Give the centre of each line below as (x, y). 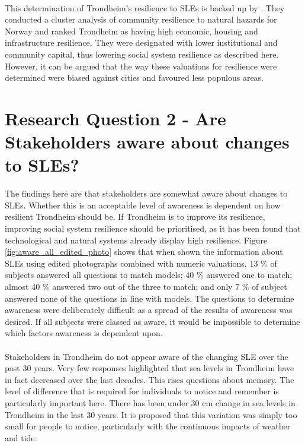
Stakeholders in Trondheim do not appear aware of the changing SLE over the (147, 356)
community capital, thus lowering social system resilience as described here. (142, 54)
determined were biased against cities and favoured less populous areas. (134, 78)
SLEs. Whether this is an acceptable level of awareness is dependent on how (143, 205)
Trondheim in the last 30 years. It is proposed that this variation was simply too (151, 414)
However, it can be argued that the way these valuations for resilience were (141, 66)
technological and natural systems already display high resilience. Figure (136, 240)
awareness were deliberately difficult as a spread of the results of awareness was (149, 310)
